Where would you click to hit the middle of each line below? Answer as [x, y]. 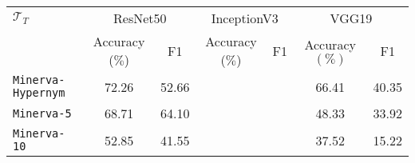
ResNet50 [140, 18]
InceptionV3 [245, 18]
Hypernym [39, 93]
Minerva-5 [42, 113]
